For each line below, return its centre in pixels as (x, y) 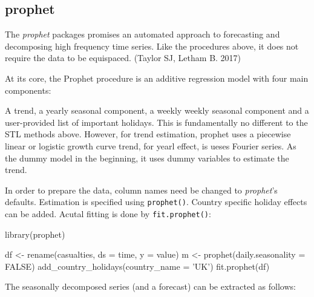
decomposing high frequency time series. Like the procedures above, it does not (152, 46)
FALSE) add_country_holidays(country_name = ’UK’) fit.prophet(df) (137, 266)
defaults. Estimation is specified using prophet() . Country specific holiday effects (156, 202)
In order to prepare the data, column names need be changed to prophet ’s (141, 190)
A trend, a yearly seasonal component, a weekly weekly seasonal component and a (157, 110)
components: (28, 90)
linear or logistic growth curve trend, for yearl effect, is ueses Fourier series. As (151, 145)
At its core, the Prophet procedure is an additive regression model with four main (157, 78)
